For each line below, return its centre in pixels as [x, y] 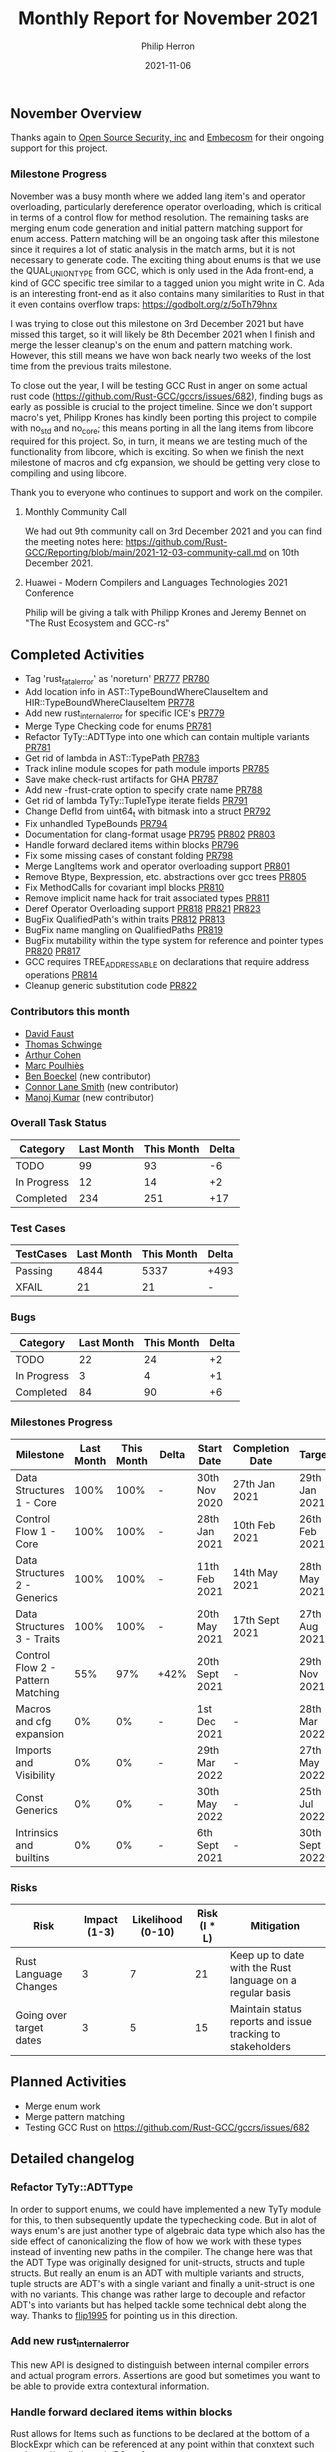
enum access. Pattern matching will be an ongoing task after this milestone [165, 238]
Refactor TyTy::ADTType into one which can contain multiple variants [167, 736]
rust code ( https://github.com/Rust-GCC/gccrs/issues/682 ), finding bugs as [166, 396]
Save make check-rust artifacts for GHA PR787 [121, 779]
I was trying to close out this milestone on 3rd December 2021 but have [157, 324]
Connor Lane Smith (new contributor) [101, 1086]
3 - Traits [38, 1639]
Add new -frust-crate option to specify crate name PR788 [143, 789]
